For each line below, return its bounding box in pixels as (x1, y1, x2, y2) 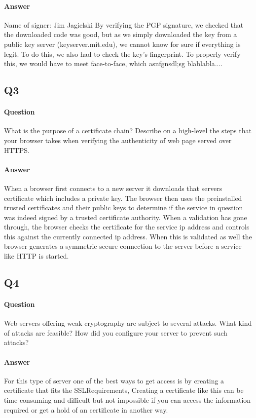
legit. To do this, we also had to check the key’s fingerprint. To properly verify (4, 48, 241, 59)
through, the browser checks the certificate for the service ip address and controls (4, 222, 250, 232)
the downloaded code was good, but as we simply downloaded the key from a (4, 29, 237, 39)
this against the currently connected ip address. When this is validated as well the (4, 231, 252, 241)
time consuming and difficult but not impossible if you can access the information (4, 395, 251, 405)
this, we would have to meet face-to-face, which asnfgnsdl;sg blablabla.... (4, 58, 223, 69)
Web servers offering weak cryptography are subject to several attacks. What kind (4, 318, 252, 328)
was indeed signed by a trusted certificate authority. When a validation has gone (4, 212, 247, 222)
